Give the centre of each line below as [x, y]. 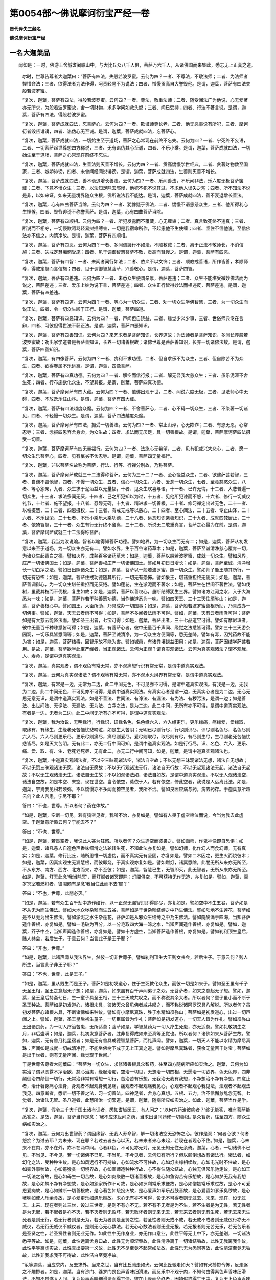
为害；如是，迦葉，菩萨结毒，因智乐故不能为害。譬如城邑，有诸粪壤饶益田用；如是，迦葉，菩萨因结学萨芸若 [136, 642]
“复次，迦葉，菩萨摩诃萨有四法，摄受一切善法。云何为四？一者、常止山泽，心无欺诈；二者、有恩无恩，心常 [135, 425]
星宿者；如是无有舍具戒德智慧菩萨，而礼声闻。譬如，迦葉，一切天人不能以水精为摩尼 [156, 1041]
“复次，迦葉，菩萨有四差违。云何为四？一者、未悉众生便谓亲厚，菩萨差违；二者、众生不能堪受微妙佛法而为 [135, 278]
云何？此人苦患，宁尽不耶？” [52, 796]
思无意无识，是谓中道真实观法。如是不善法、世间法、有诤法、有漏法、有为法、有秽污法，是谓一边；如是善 [134, 698]
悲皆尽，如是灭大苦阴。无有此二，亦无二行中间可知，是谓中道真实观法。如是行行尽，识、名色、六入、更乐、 [136, 744]
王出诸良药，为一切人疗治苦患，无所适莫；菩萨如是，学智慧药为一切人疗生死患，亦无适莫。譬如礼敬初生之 [134, 1026]
